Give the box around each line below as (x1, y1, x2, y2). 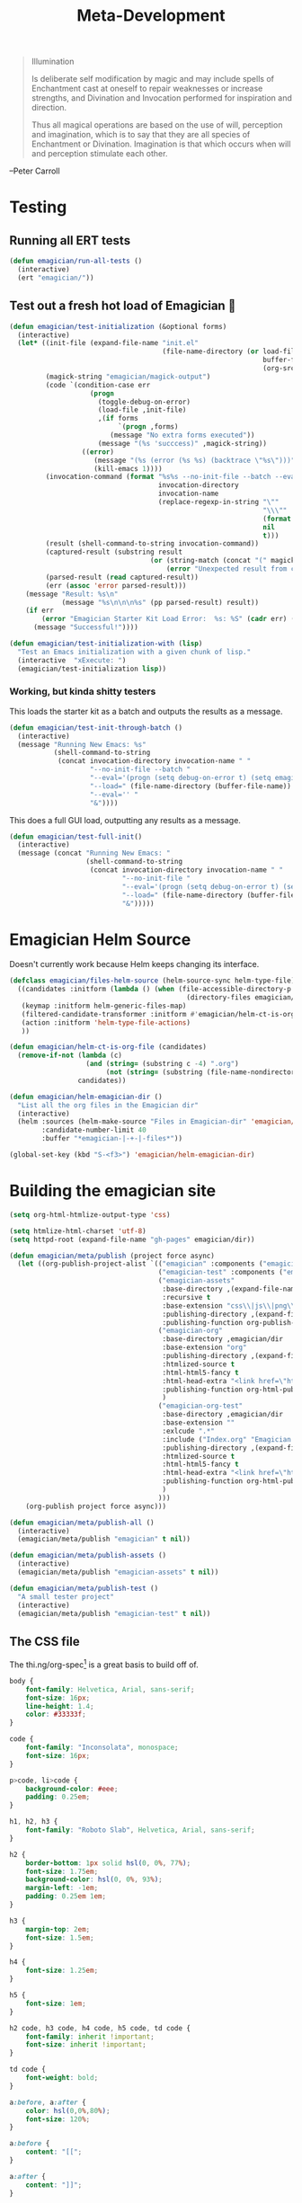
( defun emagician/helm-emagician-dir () (9, 1092, 164, 1101)
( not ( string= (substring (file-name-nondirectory (105, 1068, 299, 1077)
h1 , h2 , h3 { (9, 1817, 58, 1826)
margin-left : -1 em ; (25, 1884, 99, 1893)
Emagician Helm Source (9, 929, 191, 949)
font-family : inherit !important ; (25, 2032, 155, 2041)
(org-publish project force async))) (25, 1502, 167, 1511)
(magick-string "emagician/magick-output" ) (45, 372, 211, 381)
